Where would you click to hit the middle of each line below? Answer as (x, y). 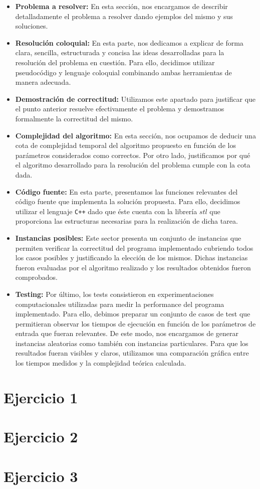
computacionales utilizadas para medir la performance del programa (120, 304)
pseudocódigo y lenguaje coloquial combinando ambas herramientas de (123, 72)
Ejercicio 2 (41, 437)
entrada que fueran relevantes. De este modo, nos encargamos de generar (127, 333)
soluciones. (32, 26)
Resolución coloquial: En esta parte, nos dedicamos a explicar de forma (129, 42)
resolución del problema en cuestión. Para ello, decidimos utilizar (115, 62)
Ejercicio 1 (41, 397)
